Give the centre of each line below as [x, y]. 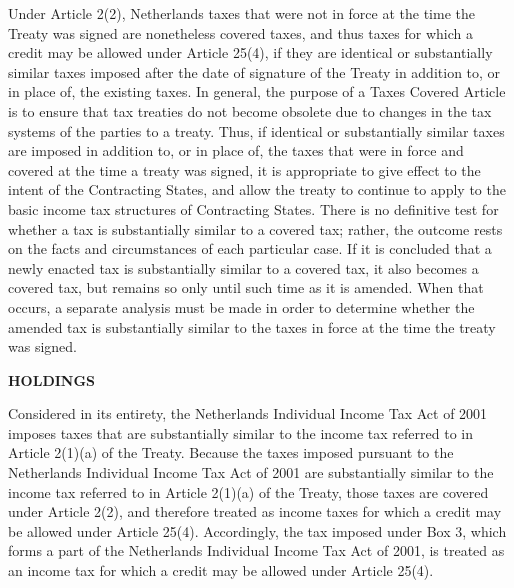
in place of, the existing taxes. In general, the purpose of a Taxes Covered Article [257, 91]
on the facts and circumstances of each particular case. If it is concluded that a [250, 248]
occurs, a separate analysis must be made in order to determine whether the [241, 306]
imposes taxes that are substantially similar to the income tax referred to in [240, 432]
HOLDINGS [52, 379]
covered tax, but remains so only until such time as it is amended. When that [246, 287]
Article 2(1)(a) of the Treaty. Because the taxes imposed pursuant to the [231, 452]
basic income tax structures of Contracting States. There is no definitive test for [253, 208]
